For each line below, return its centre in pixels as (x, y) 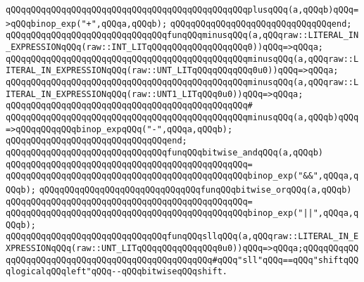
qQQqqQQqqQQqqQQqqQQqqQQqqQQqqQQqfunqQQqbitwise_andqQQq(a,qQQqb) (165, 152)
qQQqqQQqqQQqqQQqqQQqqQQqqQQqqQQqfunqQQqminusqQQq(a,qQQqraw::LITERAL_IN (182, 36)
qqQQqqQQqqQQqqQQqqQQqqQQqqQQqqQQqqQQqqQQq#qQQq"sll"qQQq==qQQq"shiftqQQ (182, 260)
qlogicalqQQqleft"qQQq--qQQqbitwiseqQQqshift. (117, 272)
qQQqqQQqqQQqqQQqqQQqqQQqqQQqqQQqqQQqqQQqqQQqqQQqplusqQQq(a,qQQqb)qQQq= (182, 10)
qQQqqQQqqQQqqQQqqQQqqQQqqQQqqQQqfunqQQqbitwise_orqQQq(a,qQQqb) (195, 190)
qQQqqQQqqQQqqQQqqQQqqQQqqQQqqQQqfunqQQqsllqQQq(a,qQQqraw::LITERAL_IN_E (182, 237)
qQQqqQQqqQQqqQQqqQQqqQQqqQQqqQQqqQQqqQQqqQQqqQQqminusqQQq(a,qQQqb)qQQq (182, 117)
